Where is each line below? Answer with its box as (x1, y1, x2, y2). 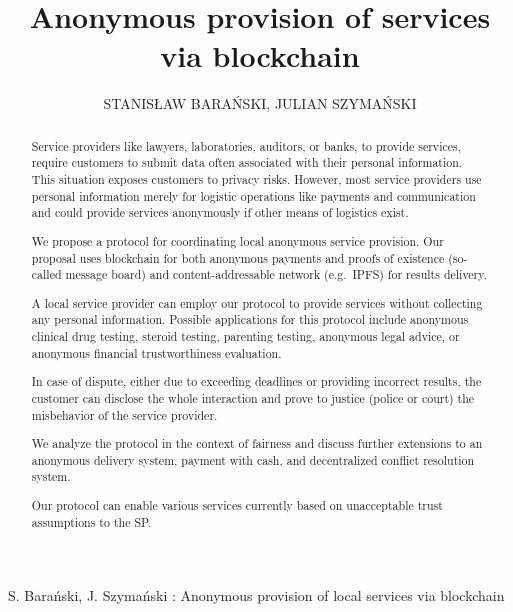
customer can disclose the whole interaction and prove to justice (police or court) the (31, 389, 475, 406)
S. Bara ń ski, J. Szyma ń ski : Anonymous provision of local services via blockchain (8, 585, 505, 606)
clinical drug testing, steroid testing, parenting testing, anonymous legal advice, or (31, 328, 460, 345)
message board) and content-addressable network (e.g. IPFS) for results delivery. (65, 266, 487, 283)
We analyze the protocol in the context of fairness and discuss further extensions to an (31, 435, 483, 452)
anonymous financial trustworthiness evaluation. (31, 344, 282, 361)
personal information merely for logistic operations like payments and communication (31, 187, 476, 204)
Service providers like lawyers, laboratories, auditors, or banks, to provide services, (31, 137, 461, 154)
